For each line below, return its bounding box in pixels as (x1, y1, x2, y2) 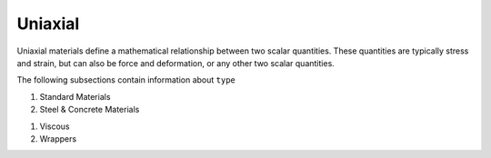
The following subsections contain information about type (16, 74, 236, 85)
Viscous (39, 121, 70, 132)
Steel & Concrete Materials (39, 104, 140, 115)
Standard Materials (39, 91, 111, 102)
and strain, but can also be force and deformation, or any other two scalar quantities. (16, 57, 336, 68)
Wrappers (39, 133, 77, 144)
